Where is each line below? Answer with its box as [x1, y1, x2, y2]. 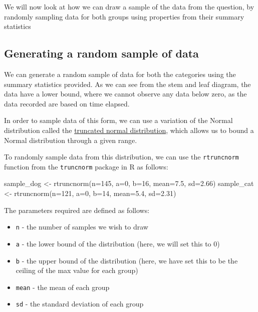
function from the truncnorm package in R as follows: [4, 161, 168, 171]
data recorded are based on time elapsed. [4, 98, 130, 108]
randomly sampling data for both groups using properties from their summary [4, 11, 244, 21]
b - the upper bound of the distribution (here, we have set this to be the [16, 255, 238, 265]
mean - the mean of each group [16, 281, 110, 292]
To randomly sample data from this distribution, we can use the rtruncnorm [4, 151, 239, 162]
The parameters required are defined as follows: [4, 204, 150, 215]
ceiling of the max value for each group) [16, 265, 138, 275]
